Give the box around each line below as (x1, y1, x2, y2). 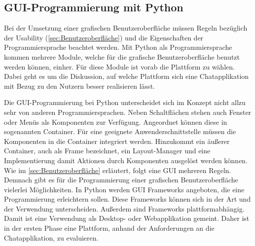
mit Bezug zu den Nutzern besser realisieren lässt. (4, 80, 155, 91)
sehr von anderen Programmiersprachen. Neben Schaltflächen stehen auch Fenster (4, 106, 252, 117)
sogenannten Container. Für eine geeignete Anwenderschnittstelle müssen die (4, 126, 236, 137)
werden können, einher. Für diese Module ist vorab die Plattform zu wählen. (4, 61, 235, 71)
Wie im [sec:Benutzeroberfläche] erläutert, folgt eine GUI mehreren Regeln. (4, 165, 231, 175)
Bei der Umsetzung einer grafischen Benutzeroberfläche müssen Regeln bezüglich (4, 23, 248, 33)
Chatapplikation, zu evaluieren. (4, 232, 99, 243)
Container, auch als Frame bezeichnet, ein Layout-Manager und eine (4, 145, 211, 156)
